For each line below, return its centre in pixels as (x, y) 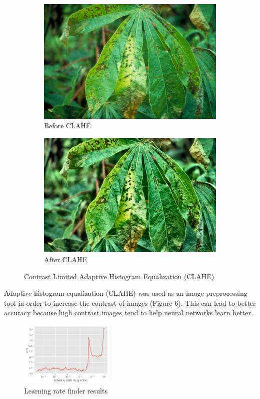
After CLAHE (65, 259)
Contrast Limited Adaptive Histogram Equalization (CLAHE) (119, 276)
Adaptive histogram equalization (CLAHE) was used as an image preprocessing (126, 293)
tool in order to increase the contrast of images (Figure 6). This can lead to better (130, 303)
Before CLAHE (67, 126)
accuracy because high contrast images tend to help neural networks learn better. (128, 313)
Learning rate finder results (66, 390)
